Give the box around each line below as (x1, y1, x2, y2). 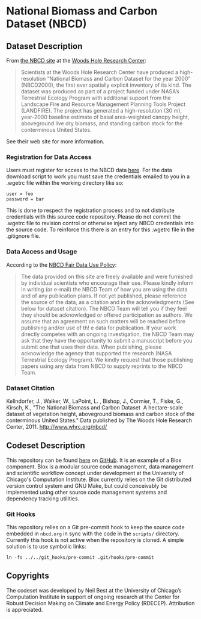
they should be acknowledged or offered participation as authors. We (20, 311, 193, 319)
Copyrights (6, 571, 49, 581)
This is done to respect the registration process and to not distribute (6, 207, 175, 214)
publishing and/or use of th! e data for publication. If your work (20, 324, 176, 331)
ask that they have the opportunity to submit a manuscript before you (20, 337, 193, 344)
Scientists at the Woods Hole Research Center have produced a (20, 69, 179, 76)
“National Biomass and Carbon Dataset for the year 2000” (47, 75, 191, 82)
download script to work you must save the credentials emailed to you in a (6, 173, 190, 180)
